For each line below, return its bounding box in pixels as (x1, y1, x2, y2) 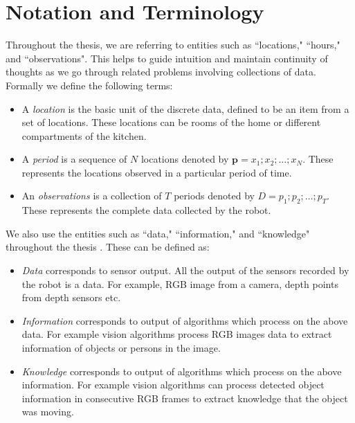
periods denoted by (174, 188, 255, 203)
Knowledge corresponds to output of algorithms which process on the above (21, 363, 342, 378)
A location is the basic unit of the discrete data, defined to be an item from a (21, 101, 349, 116)
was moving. (21, 404, 74, 419)
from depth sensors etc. (21, 290, 121, 305)
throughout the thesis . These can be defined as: (6, 240, 210, 254)
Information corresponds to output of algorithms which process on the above (21, 313, 348, 327)
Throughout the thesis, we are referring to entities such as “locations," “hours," (6, 37, 340, 52)
